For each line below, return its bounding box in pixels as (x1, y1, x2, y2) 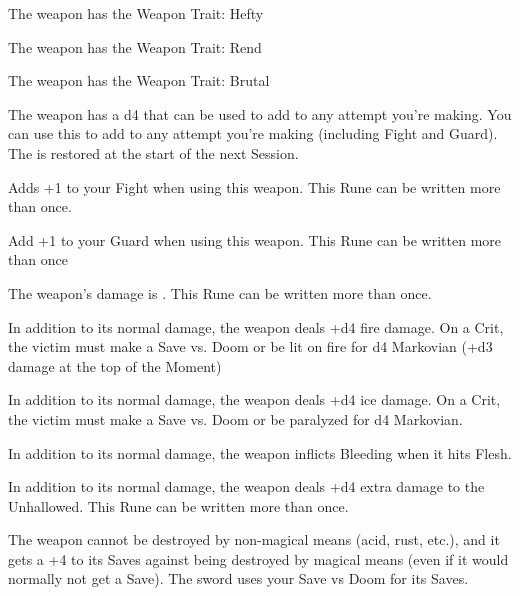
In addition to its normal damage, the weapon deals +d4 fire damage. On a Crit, (8, 316, 504, 337)
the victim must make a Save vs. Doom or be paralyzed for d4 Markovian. (8, 408, 463, 429)
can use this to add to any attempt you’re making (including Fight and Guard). (8, 123, 498, 144)
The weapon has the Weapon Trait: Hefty (8, 3, 264, 23)
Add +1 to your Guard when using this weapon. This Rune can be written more (8, 229, 502, 250)
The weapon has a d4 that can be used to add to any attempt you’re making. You (8, 103, 512, 124)
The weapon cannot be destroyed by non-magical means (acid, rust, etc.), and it (8, 529, 500, 550)
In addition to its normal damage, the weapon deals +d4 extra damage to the (8, 476, 485, 497)
